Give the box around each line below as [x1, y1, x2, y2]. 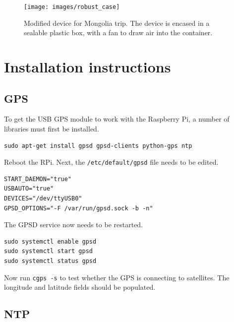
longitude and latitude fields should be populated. [4, 282, 156, 292]
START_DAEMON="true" [4, 175, 72, 183]
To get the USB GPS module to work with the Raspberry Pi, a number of [4, 114, 230, 124]
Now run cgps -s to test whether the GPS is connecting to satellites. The [4, 272, 230, 282]
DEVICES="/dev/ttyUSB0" [4, 195, 82, 202]
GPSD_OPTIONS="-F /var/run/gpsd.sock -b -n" [4, 204, 153, 212]
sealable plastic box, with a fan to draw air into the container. [24, 27, 213, 38]
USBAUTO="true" [4, 185, 54, 193]
